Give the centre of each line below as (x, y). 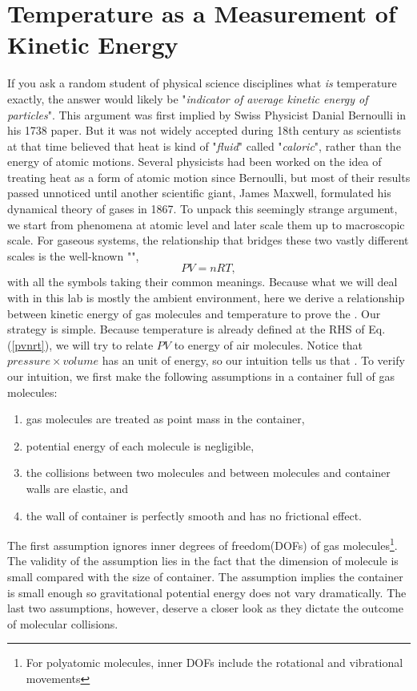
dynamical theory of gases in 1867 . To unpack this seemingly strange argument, (202, 209)
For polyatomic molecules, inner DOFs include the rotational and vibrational (215, 663)
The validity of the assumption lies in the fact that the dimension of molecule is (203, 561)
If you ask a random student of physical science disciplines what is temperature (202, 83)
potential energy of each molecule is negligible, (140, 445)
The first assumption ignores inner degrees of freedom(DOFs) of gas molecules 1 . (202, 544)
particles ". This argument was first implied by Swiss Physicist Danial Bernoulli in (207, 114)
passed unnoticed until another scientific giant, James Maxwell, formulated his (199, 193)
